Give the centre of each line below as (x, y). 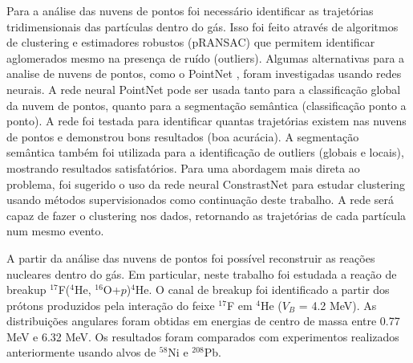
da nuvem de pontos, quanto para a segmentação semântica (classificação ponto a (206, 105)
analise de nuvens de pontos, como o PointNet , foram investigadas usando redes (204, 73)
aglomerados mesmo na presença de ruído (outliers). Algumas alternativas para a (206, 57)
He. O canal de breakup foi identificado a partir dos (262, 290)
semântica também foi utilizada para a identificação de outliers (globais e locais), (205, 152)
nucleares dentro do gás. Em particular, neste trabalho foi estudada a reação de (202, 273)
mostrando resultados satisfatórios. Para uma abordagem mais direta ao (183, 167)
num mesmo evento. (55, 231)
